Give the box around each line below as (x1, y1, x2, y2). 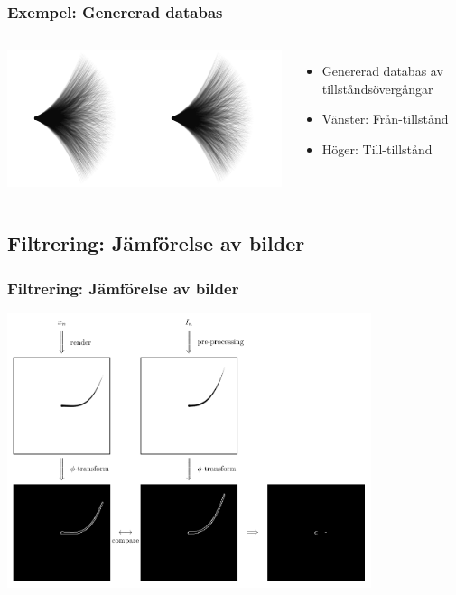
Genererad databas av (321, 61, 443, 80)
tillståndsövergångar (321, 79, 433, 98)
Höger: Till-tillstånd (321, 140, 433, 158)
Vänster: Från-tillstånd (321, 109, 449, 128)
